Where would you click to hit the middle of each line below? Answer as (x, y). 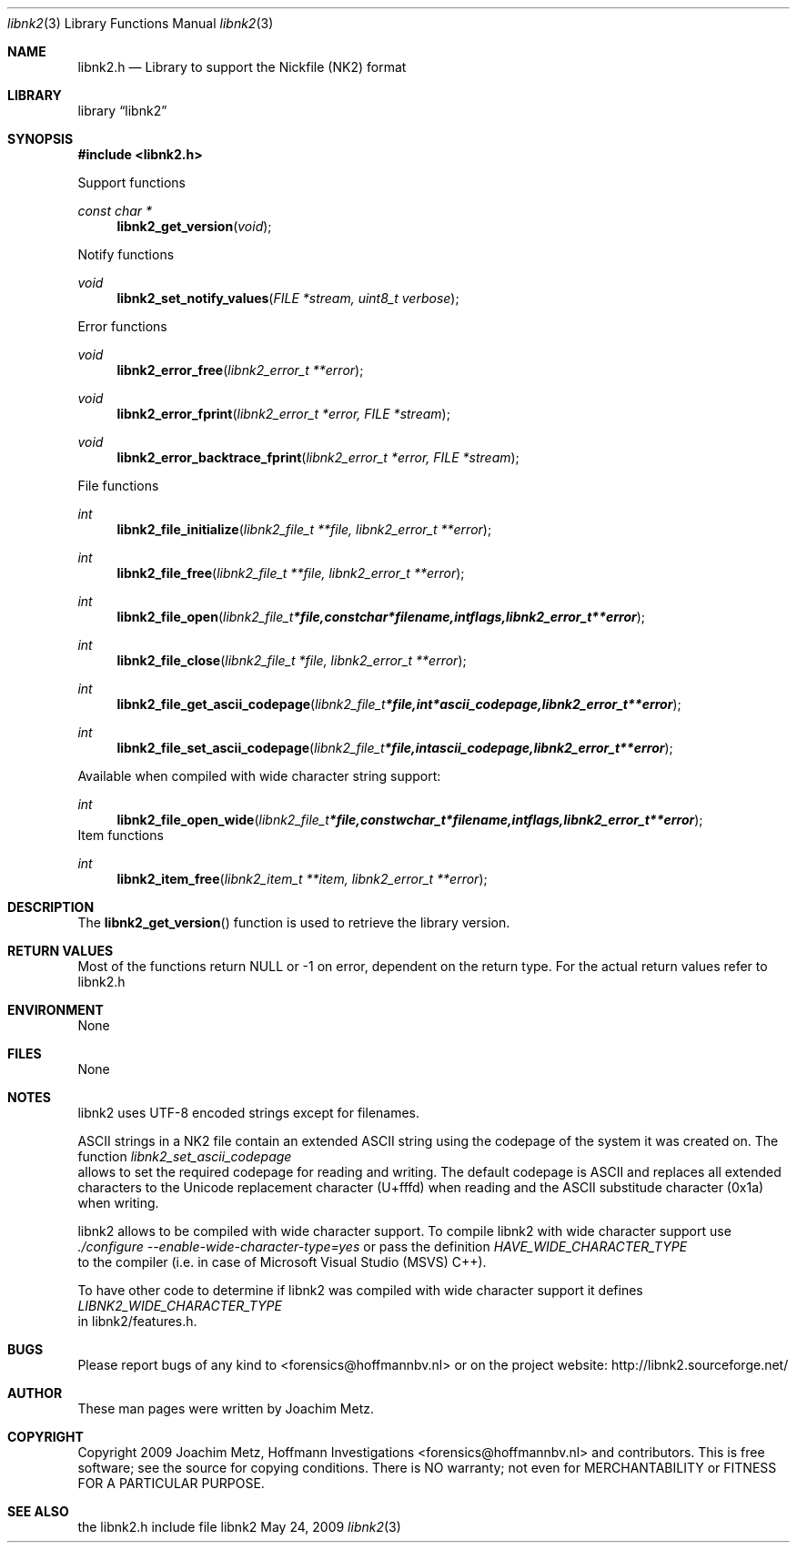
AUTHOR (35, 1393)
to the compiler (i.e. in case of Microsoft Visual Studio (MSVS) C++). (282, 1262)
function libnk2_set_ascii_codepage (185, 1156)
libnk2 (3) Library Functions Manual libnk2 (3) (141, 23)
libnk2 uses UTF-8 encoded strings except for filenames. (249, 1113)
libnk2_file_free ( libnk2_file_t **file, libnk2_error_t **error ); (291, 573)
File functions (118, 486)
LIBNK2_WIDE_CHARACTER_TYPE (180, 1306)
